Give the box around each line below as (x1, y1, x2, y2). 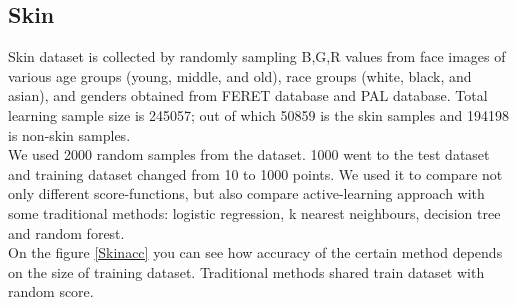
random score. (8, 281, 94, 302)
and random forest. (8, 222, 125, 243)
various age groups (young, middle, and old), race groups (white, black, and (8, 65, 472, 86)
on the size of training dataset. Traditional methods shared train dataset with (8, 261, 485, 282)
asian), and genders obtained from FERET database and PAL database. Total (8, 85, 488, 106)
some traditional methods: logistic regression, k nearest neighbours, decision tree (8, 202, 501, 223)
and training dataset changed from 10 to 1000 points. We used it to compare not (8, 163, 503, 184)
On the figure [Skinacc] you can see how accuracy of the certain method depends (8, 242, 503, 263)
